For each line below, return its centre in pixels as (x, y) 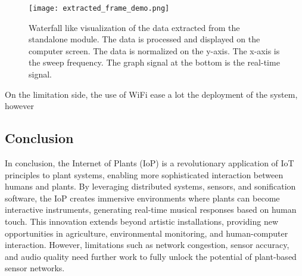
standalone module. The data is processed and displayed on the (144, 39)
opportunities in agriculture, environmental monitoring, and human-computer (147, 233)
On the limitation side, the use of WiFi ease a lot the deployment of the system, (151, 94)
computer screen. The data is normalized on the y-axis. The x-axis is (154, 50)
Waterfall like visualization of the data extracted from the (134, 27)
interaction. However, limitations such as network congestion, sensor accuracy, (147, 245)
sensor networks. (35, 268)
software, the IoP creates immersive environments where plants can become (142, 198)
